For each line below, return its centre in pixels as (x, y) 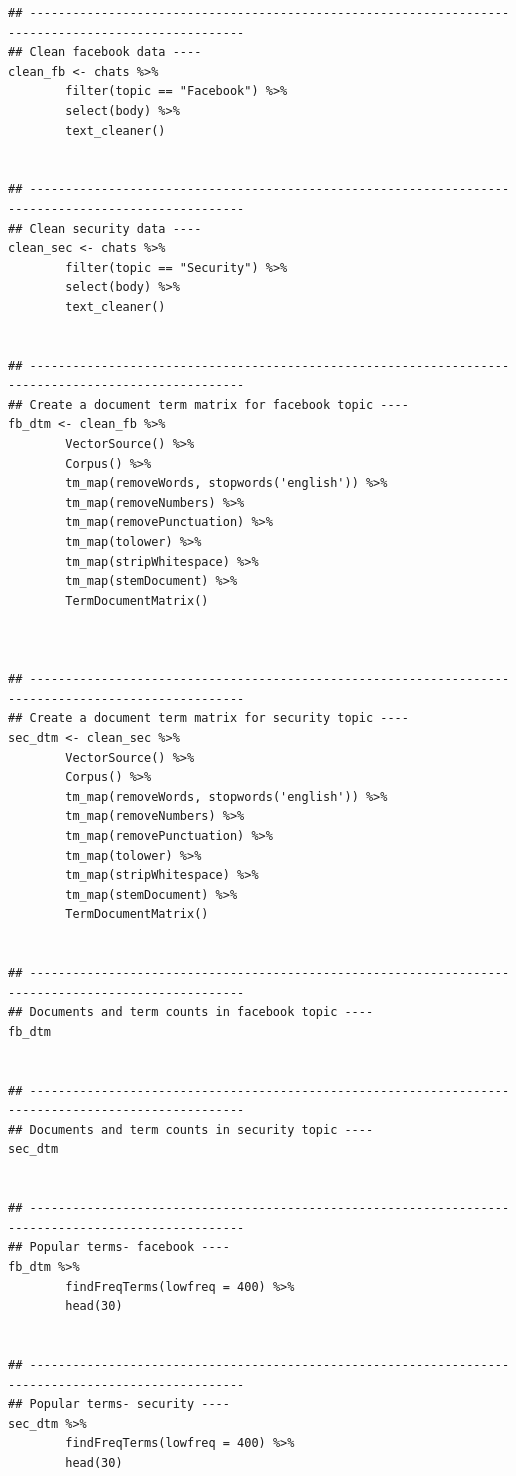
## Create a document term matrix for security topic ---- (208, 718)
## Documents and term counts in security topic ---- (191, 1129)
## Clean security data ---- (105, 228)
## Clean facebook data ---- (105, 52)
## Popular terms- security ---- (119, 1404)
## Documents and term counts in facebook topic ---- (191, 1012)
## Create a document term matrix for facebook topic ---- (208, 404)
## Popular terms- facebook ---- (119, 1247)
